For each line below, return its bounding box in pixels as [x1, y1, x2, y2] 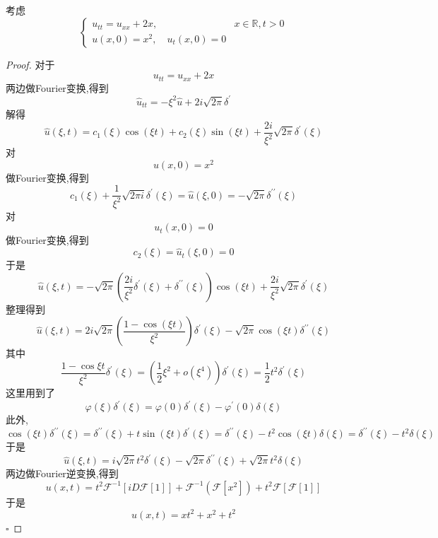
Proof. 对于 [6, 57, 55, 71]
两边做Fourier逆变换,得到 [6, 466, 119, 481]
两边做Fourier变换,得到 [6, 80, 109, 95]
